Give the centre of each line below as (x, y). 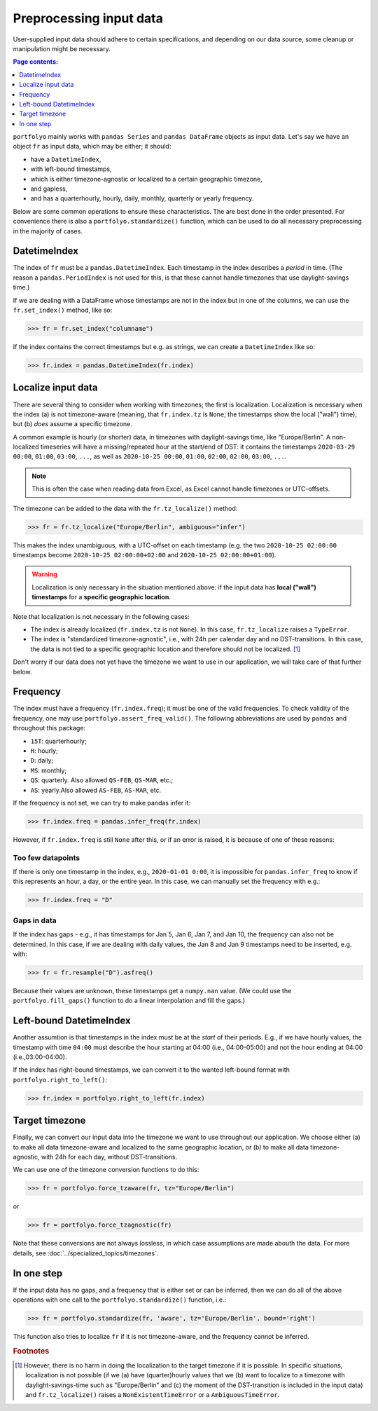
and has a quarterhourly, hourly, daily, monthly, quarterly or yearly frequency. (142, 198)
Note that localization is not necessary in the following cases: (101, 616)
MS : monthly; (49, 770)
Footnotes (31, 1351)
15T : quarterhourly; (58, 741)
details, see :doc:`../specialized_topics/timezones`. (86, 1253)
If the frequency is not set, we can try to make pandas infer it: (102, 803)
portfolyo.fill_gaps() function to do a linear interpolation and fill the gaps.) (129, 1001)
